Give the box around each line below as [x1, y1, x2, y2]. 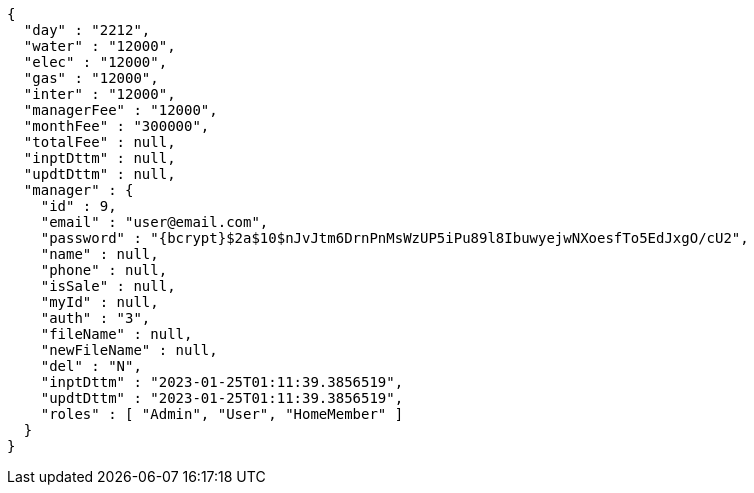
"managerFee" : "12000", [23, 102, 218, 118]
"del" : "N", [40, 358, 142, 374]
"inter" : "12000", [23, 86, 176, 102]
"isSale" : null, [40, 278, 176, 294]
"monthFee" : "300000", [23, 118, 210, 134]
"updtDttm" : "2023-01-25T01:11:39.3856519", [40, 390, 404, 406]
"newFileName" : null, [40, 342, 218, 358]
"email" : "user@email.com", [40, 214, 269, 230]
